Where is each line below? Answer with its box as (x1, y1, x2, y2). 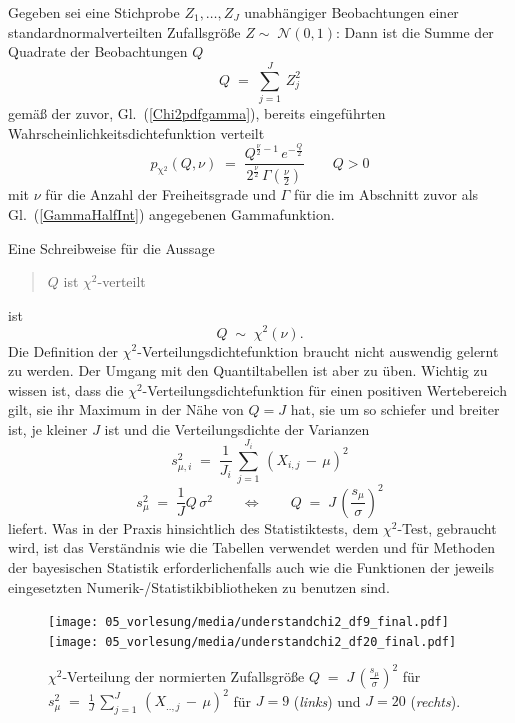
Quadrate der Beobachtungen (8, 41, 188, 62)
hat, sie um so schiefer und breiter (290, 399, 500, 420)
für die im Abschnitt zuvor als (293, 184, 479, 205)
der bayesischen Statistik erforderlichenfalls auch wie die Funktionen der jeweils (8, 556, 495, 577)
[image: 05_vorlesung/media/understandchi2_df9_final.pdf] (48, 615, 449, 630)
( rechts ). (410, 690, 461, 711)
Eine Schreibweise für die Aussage (8, 237, 215, 258)
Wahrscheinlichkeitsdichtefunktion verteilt (8, 122, 265, 143)
